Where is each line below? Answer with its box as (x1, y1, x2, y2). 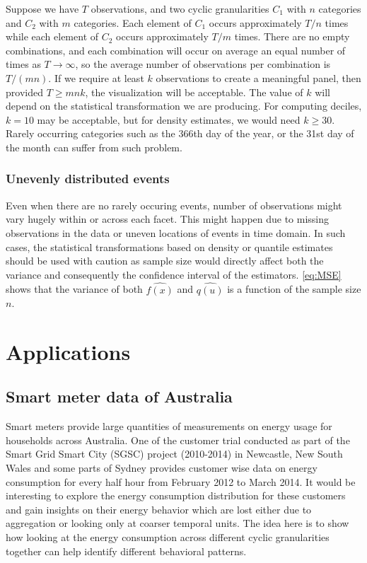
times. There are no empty (234, 29, 350, 44)
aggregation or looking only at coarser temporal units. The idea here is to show (6, 516, 349, 530)
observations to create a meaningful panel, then (156, 70, 361, 85)
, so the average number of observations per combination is (75, 57, 331, 71)
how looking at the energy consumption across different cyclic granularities (6, 530, 330, 545)
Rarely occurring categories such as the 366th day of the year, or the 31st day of (6, 126, 354, 141)
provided (6, 84, 43, 99)
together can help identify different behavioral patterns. (6, 543, 247, 558)
